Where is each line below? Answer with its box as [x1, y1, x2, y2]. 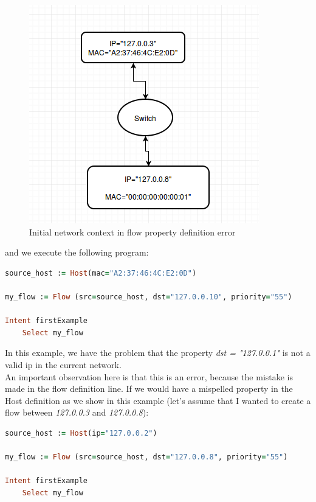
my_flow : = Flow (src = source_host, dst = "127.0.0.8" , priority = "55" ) [5, 453, 288, 462]
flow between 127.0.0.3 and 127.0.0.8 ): [5, 406, 149, 419]
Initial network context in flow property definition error [29, 225, 236, 238]
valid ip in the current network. [5, 358, 122, 371]
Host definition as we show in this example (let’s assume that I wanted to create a [5, 394, 311, 406]
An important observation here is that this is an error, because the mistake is [5, 370, 294, 383]
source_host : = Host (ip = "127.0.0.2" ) [5, 428, 157, 438]
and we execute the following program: [5, 246, 149, 259]
